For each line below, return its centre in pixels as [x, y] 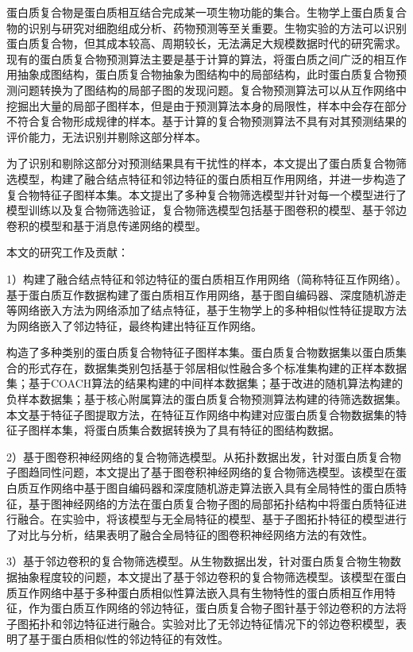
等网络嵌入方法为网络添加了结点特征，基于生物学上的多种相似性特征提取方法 [206, 310]
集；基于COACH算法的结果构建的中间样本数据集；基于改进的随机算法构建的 [205, 383]
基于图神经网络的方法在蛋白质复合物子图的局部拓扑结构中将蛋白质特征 [212, 503]
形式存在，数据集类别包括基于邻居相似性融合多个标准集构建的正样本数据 [217, 367]
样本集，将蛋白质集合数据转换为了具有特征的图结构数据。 [189, 430]
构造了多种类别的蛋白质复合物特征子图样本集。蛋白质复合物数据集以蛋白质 [201, 352]
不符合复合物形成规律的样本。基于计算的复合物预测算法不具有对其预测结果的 [206, 121]
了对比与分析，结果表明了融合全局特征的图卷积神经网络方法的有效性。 [190, 534]
